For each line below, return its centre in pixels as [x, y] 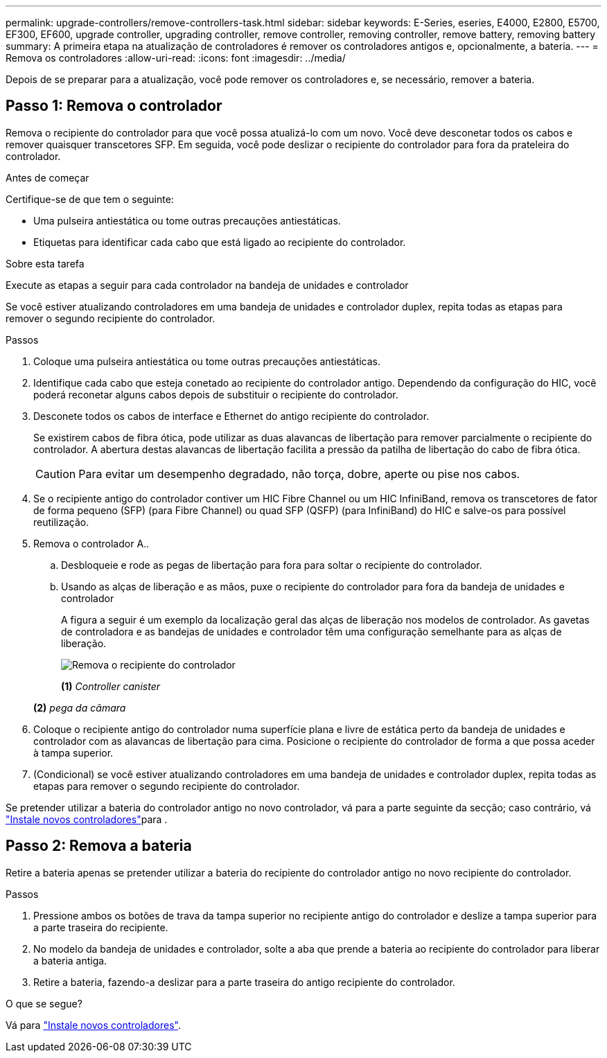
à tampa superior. [73, 752]
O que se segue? [44, 1003]
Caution [56, 474]
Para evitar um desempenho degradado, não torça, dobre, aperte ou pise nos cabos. [299, 474]
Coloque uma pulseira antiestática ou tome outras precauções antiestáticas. [207, 361]
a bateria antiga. [70, 960]
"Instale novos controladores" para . [87, 819]
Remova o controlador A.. [91, 543]
